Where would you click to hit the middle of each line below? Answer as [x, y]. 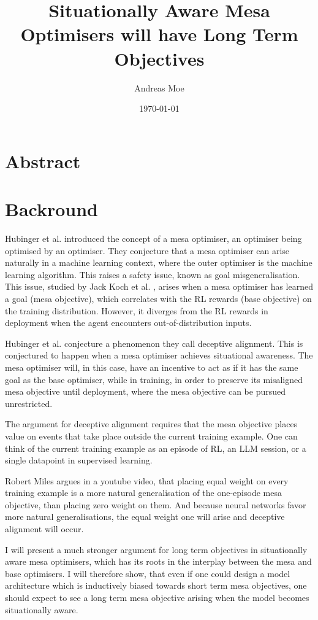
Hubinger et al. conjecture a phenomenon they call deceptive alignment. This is [154, 343]
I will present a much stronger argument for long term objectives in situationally [156, 549]
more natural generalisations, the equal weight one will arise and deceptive [145, 517]
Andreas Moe [159, 87]
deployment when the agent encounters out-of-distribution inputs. [128, 323]
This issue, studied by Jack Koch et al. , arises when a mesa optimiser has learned [159, 286]
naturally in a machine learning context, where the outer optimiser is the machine [159, 262]
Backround [52, 209]
